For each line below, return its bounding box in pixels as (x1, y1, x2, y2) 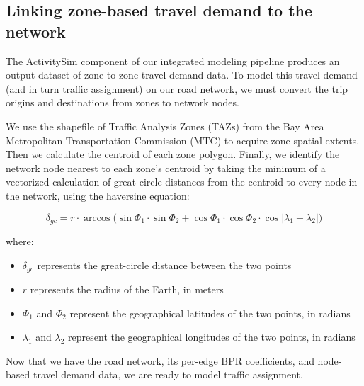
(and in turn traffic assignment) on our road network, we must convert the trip (6, 81, 348, 96)
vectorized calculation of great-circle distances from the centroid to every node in (6, 174, 358, 189)
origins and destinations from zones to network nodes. (6, 95, 239, 110)
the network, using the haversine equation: (6, 188, 190, 203)
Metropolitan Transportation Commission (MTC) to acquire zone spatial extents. (6, 132, 360, 147)
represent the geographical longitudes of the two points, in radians (68, 329, 356, 344)
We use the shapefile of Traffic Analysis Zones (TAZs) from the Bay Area (6, 118, 324, 133)
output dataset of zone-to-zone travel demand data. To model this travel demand (6, 67, 358, 82)
